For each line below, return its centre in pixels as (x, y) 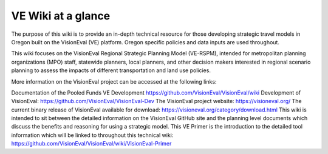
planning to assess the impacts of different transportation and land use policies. (111, 70)
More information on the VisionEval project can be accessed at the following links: (114, 81)
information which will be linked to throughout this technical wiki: (92, 135)
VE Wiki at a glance (61, 16)
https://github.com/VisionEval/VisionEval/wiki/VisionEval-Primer (91, 144)
